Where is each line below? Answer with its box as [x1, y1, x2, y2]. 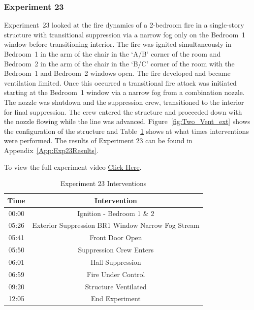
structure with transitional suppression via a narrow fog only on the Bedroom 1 [4, 29, 246, 39]
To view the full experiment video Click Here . [4, 161, 142, 172]
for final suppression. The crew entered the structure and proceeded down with [4, 106, 242, 117]
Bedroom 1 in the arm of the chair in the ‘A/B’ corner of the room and [4, 49, 221, 59]
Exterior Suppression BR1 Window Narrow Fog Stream [32, 220, 199, 230]
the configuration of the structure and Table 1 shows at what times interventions [4, 125, 249, 136]
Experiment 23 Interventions [60, 178, 147, 188]
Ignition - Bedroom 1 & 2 [77, 208, 155, 218]
